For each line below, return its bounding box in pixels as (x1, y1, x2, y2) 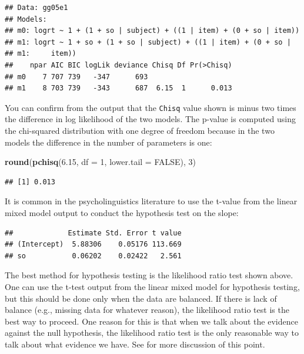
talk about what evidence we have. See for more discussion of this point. (5, 338, 265, 350)
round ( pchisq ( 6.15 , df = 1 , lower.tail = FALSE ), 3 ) (5, 156, 196, 168)
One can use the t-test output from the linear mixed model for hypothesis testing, (5, 280, 300, 292)
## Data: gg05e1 (5, 4, 68, 12)
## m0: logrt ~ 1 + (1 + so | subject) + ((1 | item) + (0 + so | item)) (5, 26, 300, 35)
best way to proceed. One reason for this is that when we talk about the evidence (5, 315, 298, 327)
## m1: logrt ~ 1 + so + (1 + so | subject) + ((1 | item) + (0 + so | (5, 38, 291, 46)
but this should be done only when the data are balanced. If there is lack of (5, 292, 277, 304)
